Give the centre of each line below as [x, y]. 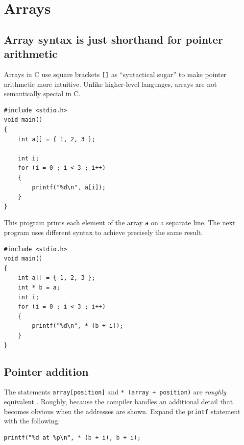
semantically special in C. [42, 93]
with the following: [32, 421]
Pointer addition [46, 371]
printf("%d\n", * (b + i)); [78, 326]
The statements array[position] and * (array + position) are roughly [115, 392]
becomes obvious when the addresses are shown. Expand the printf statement [122, 411]
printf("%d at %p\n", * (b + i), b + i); [73, 437]
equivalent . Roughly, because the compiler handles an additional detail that [119, 401]
